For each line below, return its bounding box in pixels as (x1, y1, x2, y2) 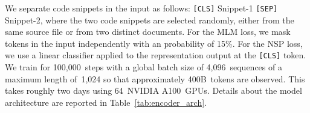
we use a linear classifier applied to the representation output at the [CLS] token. (5, 49, 306, 61)
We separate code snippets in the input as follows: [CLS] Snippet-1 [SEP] (5, 2, 278, 14)
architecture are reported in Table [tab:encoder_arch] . (5, 96, 207, 108)
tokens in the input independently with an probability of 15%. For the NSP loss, (5, 37, 303, 49)
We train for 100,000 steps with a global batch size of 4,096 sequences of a (5, 61, 282, 73)
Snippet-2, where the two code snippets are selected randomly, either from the (5, 13, 294, 26)
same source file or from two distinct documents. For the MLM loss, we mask (5, 25, 291, 38)
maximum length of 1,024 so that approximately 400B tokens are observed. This (5, 72, 305, 85)
